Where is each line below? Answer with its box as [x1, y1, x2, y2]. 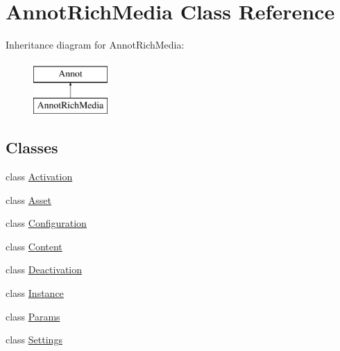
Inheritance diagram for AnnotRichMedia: [6, 37, 185, 52]
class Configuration [6, 216, 87, 230]
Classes [6, 137, 58, 158]
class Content [6, 239, 62, 253]
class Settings [6, 332, 62, 347]
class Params [6, 309, 60, 323]
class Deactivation [6, 262, 83, 277]
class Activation [6, 169, 73, 184]
